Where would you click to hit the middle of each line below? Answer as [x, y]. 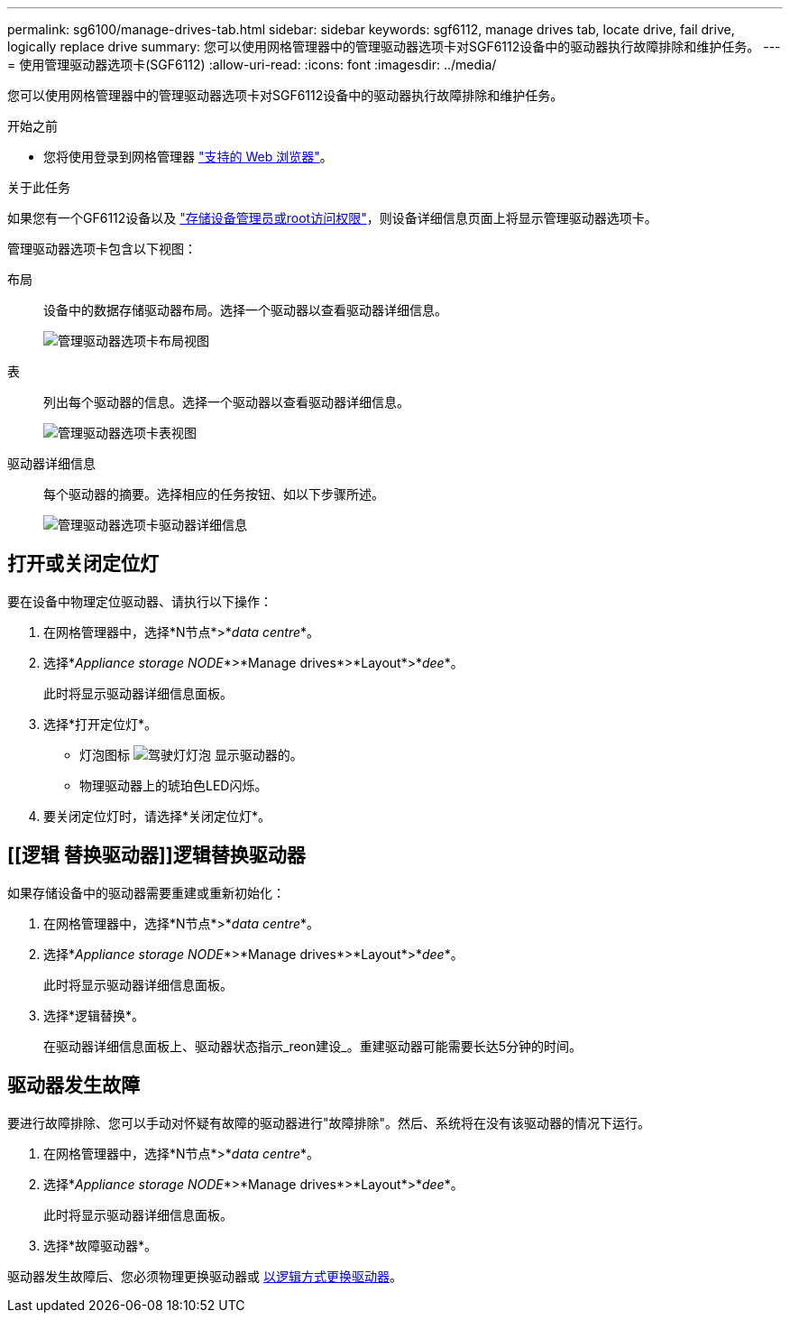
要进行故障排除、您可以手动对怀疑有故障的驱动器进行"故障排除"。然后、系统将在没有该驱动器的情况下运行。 [329, 1122]
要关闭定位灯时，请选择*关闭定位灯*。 [157, 816]
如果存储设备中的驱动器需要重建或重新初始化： [146, 892]
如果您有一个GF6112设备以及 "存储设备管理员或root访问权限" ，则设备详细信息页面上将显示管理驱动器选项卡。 [332, 218]
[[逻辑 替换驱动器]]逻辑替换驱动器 [156, 855]
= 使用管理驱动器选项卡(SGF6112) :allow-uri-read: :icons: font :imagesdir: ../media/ [252, 65]
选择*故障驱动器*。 [101, 1245]
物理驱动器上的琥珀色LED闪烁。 [174, 785]
